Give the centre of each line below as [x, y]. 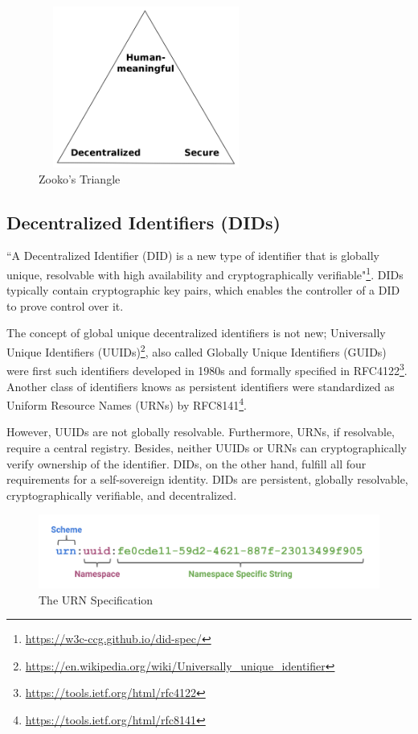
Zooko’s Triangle [80, 178]
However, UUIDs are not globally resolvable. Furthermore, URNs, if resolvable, [201, 432]
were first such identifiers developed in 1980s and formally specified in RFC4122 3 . [207, 369]
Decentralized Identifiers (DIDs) [143, 222]
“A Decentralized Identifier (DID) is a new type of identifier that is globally [193, 256]
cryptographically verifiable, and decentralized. [122, 495]
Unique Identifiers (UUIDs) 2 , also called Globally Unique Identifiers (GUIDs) [197, 351]
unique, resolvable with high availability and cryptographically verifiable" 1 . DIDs [205, 273]
